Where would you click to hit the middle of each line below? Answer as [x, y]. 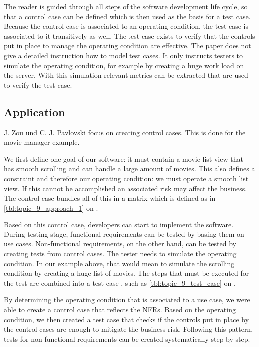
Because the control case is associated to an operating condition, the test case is [126, 26]
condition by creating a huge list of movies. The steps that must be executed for [127, 273]
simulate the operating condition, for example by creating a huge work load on [124, 65]
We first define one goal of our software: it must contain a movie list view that [124, 159]
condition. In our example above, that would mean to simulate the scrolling [119, 263]
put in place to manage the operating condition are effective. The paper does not [128, 46]
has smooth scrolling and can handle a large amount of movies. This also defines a [129, 169]
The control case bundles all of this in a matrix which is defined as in [110, 198]
